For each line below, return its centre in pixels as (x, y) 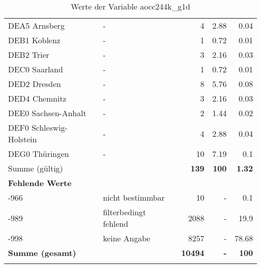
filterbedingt (124, 212)
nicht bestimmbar (134, 197)
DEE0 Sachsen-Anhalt (47, 113)
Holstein (23, 139)
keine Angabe (127, 238)
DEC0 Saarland (36, 69)
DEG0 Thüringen (39, 154)
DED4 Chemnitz (37, 98)
